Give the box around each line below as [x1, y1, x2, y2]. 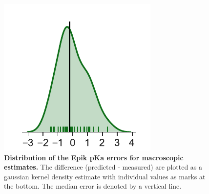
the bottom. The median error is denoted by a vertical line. [4, 181, 182, 191]
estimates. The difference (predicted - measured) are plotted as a [4, 162, 203, 172]
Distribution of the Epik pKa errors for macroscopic [4, 152, 184, 162]
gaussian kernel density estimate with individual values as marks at [4, 171, 206, 181]
